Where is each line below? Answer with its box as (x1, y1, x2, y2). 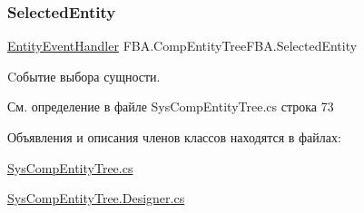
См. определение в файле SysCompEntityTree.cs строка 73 (7, 97, 334, 116)
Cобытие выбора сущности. (7, 66, 161, 85)
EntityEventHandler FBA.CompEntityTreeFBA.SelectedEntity (7, 36, 358, 55)
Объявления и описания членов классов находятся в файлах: (7, 128, 341, 146)
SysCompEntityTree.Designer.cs (7, 189, 185, 208)
